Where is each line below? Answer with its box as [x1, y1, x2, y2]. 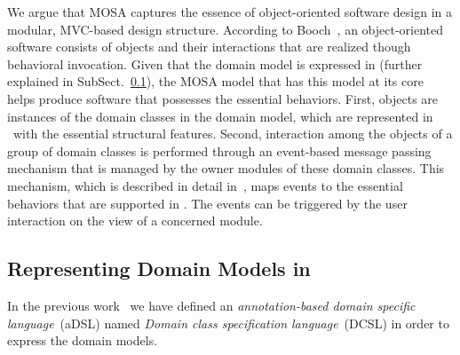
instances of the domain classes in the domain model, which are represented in [7, 106, 433, 125]
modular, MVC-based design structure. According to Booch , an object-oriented [7, 20, 444, 38]
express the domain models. [7, 331, 158, 350]
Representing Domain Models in [7, 255, 311, 282]
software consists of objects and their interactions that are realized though [7, 37, 411, 56]
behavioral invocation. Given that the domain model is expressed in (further [7, 54, 423, 73]
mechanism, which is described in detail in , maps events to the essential [7, 176, 403, 194]
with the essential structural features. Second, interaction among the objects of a [12, 124, 453, 143]
